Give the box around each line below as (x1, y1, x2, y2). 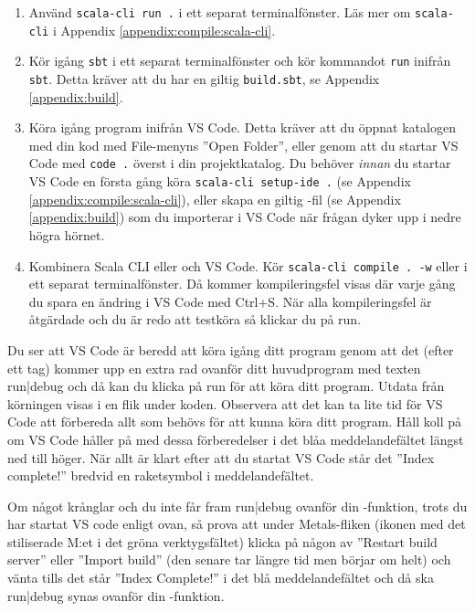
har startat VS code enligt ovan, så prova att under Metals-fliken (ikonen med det (7, 514, 466, 533)
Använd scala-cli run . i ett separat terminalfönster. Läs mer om (28, 3, 411, 21)
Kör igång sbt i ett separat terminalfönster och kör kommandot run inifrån (28, 51, 451, 70)
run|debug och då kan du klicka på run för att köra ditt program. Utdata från (7, 376, 445, 396)
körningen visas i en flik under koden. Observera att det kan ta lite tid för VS (7, 394, 443, 413)
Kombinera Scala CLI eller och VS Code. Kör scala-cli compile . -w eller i (28, 256, 468, 275)
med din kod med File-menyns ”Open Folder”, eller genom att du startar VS (28, 135, 459, 154)
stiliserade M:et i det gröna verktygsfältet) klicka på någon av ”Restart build (7, 532, 438, 551)
